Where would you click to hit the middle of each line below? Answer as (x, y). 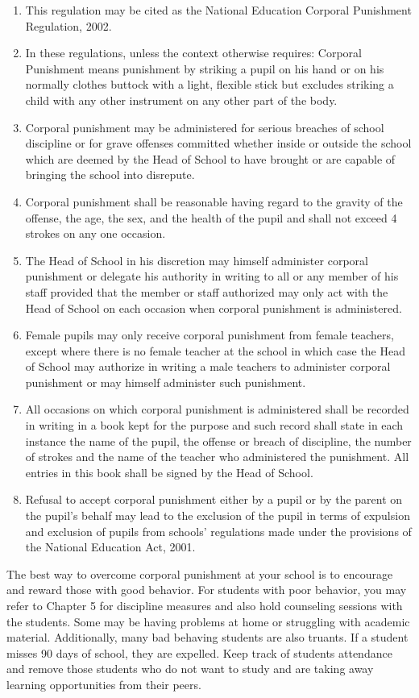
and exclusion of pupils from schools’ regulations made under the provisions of (218, 531)
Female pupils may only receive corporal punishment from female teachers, (209, 335)
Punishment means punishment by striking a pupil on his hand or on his (205, 68)
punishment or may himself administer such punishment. (166, 382)
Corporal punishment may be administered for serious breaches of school (205, 127)
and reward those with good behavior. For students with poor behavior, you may (207, 590)
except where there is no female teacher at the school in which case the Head (215, 350)
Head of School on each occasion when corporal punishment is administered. (214, 307)
